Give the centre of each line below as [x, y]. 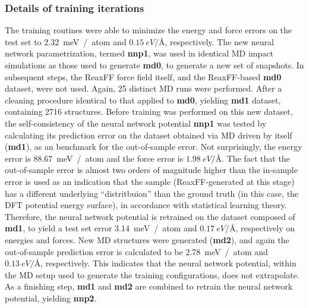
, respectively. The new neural [219, 41]
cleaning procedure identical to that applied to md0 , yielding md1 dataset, [143, 100]
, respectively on [265, 228]
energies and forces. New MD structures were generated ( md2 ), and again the [147, 239]
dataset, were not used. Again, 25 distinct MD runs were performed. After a [144, 88]
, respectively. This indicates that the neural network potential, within [168, 263]
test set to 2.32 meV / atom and [66, 41]
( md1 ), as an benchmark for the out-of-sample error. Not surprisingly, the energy [154, 147]
